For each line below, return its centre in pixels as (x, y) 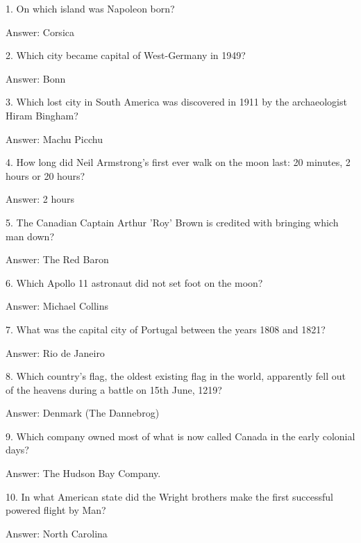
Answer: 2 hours (40, 199)
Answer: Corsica (40, 32)
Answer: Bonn (36, 78)
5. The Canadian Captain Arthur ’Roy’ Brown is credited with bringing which (172, 222)
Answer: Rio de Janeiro (55, 352)
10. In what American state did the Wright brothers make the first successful (169, 496)
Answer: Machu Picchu (54, 139)
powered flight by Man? (56, 510)
